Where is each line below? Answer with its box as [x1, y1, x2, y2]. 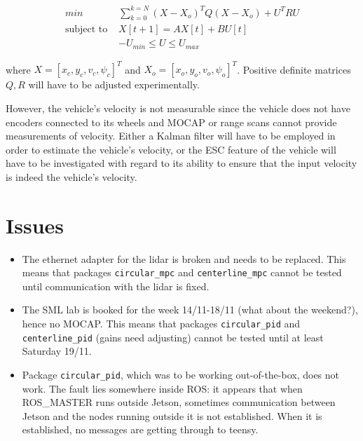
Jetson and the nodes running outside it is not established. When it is [22, 408, 322, 423]
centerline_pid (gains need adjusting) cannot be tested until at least [22, 330, 324, 344]
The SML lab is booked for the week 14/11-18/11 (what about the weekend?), [22, 302, 358, 317]
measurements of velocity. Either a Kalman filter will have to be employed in [6, 128, 336, 143]
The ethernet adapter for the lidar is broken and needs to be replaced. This [22, 251, 346, 266]
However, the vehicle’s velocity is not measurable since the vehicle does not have [6, 100, 350, 115]
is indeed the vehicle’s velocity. [6, 169, 137, 184]
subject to [64, 25, 108, 35]
